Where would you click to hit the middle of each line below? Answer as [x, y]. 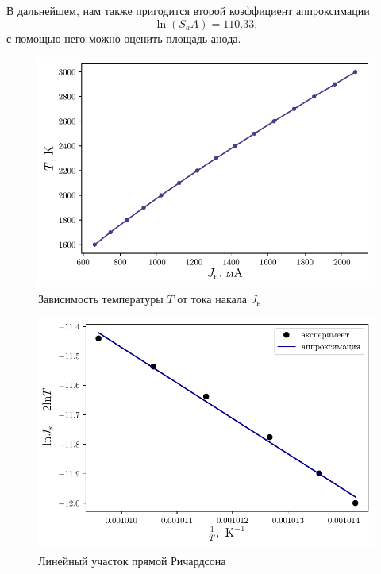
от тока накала [212, 298]
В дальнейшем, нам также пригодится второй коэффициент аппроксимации [188, 10]
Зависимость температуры [101, 298]
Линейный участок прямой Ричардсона [132, 560]
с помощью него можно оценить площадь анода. [124, 38]
